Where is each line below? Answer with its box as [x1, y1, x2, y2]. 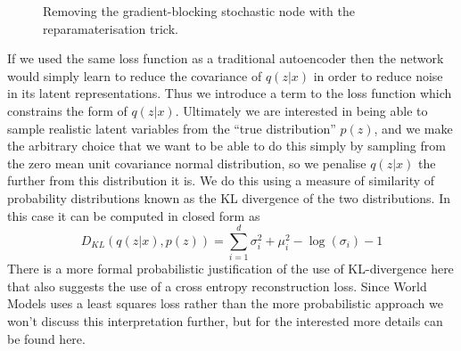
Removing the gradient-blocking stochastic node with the [43, 2, 355, 20]
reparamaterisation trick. [43, 19, 178, 37]
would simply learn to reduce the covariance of [7, 66, 262, 85]
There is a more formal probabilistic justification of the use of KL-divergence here [7, 259, 454, 278]
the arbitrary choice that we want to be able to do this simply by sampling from [7, 136, 446, 155]
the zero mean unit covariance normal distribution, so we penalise [7, 153, 366, 172]
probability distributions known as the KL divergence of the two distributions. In [7, 188, 451, 207]
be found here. [7, 329, 86, 347]
